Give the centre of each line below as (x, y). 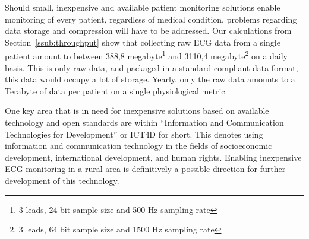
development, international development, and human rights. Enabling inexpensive (153, 157)
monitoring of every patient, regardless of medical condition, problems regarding (151, 19)
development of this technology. (62, 180)
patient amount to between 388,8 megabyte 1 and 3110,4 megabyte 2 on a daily (146, 55)
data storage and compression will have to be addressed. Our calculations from (148, 31)
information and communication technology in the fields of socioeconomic (138, 146)
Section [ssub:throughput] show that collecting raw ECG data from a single (143, 42)
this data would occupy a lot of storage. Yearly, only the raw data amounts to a (150, 79)
